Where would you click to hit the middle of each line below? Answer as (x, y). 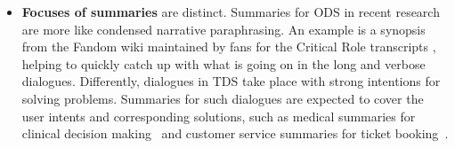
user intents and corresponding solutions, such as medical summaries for (219, 116)
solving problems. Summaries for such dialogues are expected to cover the (223, 98)
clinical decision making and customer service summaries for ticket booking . (235, 133)
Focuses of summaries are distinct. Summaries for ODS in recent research (231, 12)
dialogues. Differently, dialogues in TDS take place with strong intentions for (231, 81)
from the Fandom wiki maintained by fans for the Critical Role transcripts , (229, 47)
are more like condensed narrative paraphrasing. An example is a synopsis (223, 29)
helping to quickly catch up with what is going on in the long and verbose (223, 63)
